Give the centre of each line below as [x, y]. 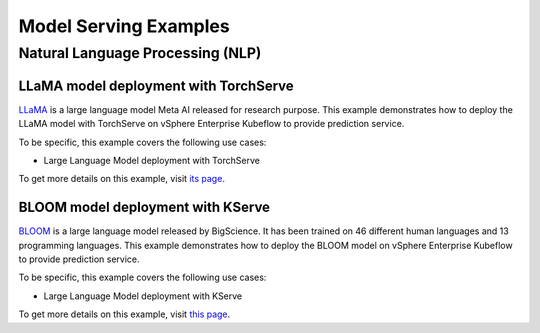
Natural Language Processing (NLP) [140, 53]
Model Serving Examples [124, 26]
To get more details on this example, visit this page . [124, 314]
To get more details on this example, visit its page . [121, 179]
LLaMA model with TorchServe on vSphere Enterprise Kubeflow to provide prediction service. [211, 124]
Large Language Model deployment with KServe [143, 296]
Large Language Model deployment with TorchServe [151, 160]
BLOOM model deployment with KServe [144, 207]
